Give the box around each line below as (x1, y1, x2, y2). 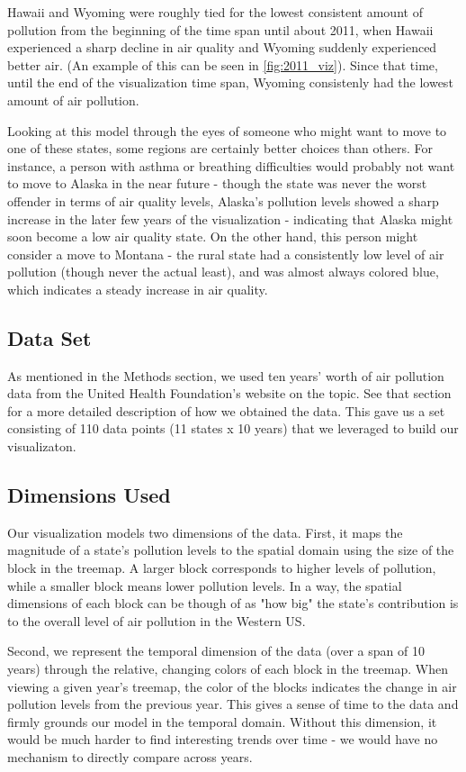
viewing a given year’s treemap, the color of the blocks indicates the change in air (7, 677, 457, 695)
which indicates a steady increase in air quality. (7, 279, 268, 298)
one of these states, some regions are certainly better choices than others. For (7, 139, 434, 158)
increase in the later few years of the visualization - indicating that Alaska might (7, 209, 453, 228)
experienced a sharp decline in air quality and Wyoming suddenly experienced (7, 38, 437, 57)
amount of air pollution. (7, 90, 139, 109)
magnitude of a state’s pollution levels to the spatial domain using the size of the (7, 540, 454, 559)
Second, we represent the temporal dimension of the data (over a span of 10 (7, 641, 425, 660)
